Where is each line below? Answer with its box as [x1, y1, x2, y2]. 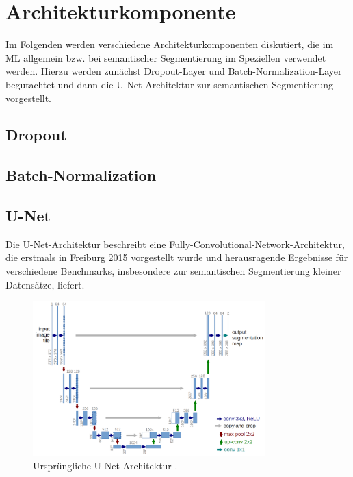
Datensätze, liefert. [5, 277, 85, 291]
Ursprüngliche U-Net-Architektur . [33, 458, 178, 472]
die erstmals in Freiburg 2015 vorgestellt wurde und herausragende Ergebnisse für [5, 250, 348, 265]
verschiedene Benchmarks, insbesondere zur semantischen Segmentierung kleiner [5, 264, 341, 278]
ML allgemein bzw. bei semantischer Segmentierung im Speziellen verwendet [5, 50, 326, 64]
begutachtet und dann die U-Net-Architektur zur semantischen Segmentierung [5, 77, 334, 91]
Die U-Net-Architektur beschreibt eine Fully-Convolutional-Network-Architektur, [5, 236, 345, 251]
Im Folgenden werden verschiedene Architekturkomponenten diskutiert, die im [5, 37, 334, 51]
